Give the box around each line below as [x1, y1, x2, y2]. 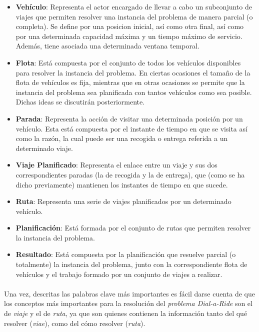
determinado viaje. [15, 142, 73, 153]
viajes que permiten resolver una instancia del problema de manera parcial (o [15, 11, 253, 21]
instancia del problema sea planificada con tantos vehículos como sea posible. [15, 86, 252, 97]
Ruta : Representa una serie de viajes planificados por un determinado [15, 196, 231, 206]
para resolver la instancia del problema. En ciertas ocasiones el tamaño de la [15, 67, 250, 77]
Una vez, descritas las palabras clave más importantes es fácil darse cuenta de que [4, 288, 255, 298]
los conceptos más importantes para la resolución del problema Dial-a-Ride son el [4, 298, 252, 308]
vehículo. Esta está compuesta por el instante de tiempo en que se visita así [15, 123, 247, 133]
